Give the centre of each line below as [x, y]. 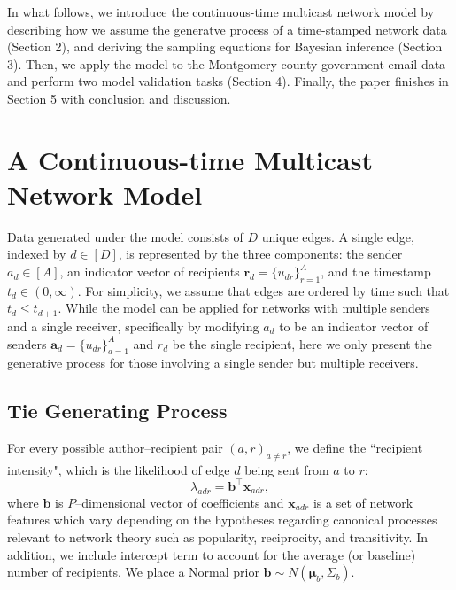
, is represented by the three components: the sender [260, 254]
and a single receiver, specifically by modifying [133, 326]
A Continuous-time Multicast [190, 159]
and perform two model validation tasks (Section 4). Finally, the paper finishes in [228, 81]
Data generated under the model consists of [125, 236]
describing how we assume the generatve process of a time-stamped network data [227, 29]
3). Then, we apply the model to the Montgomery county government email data [227, 63]
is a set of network [363, 502]
